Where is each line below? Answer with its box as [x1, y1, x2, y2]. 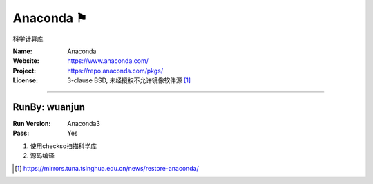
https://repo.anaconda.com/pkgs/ [67, 66, 164, 75]
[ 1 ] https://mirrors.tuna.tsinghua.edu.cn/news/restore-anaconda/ [15, 164, 200, 172]
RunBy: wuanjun [12, 101, 86, 113]
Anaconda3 [67, 120, 100, 128]
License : [12, 76, 38, 84]
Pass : [12, 129, 30, 138]
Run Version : [12, 120, 51, 128]
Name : [12, 47, 32, 55]
